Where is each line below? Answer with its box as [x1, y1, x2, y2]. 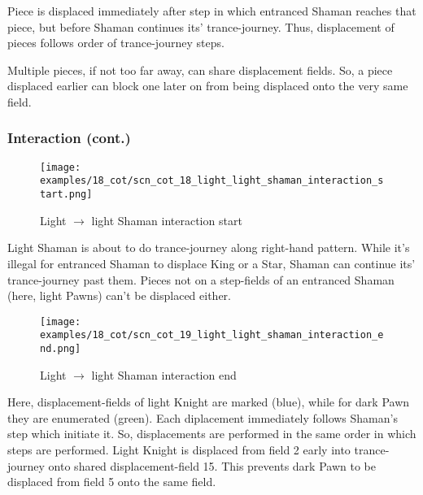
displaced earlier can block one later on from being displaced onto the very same [7, 77, 408, 94]
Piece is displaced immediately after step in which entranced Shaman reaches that [7, 2, 416, 19]
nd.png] [40, 343, 81, 355]
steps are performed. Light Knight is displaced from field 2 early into [7, 441, 351, 458]
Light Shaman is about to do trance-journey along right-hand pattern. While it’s [7, 239, 410, 256]
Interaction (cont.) [7, 128, 131, 148]
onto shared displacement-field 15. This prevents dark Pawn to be [48, 457, 376, 474]
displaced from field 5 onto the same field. [7, 473, 216, 490]
